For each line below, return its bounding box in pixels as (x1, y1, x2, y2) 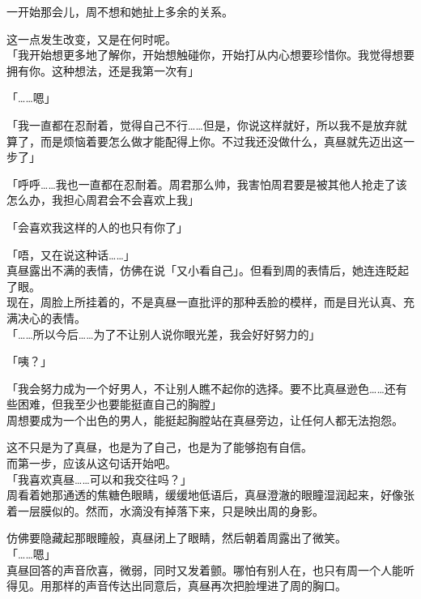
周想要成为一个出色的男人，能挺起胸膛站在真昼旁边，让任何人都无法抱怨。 (6, 411, 403, 428)
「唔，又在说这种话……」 (6, 246, 135, 263)
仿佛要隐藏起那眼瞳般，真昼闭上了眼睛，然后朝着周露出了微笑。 (6, 529, 347, 546)
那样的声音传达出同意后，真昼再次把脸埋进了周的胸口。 (51, 577, 347, 594)
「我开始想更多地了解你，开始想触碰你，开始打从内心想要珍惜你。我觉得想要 (6, 46, 415, 63)
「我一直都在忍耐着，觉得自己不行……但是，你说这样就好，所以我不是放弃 (6, 116, 396, 133)
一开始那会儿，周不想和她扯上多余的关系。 (6, 3, 233, 19)
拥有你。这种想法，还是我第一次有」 (6, 62, 199, 79)
